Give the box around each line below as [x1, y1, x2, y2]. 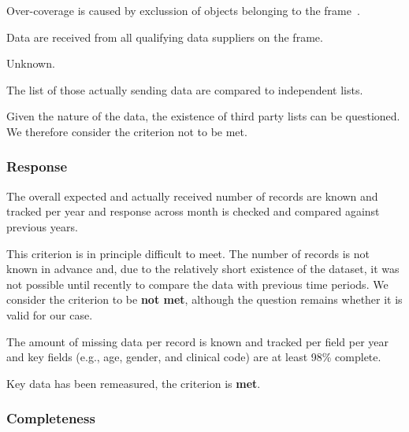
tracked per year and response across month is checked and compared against [6, 203, 380, 220]
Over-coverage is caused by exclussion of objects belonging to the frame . [6, 2, 360, 18]
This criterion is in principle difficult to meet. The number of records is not [6, 245, 370, 261]
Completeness [6, 408, 95, 428]
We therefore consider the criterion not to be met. [6, 123, 247, 139]
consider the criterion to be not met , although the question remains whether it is [6, 291, 403, 308]
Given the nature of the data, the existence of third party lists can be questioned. [6, 108, 400, 124]
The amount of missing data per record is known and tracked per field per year [6, 333, 389, 349]
